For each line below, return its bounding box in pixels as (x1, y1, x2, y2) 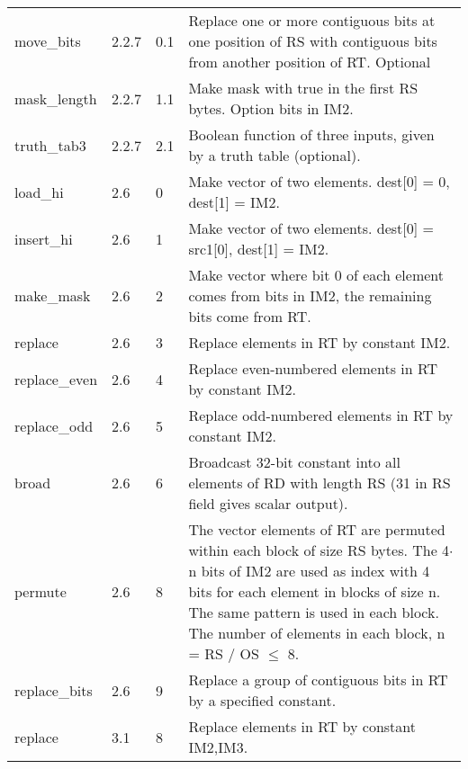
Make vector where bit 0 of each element (188, 264, 444, 285)
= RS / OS (188, 643, 259, 664)
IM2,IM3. (188, 737, 248, 757)
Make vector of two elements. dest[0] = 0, (188, 171, 450, 192)
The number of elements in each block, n (188, 622, 445, 643)
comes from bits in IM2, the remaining (188, 285, 432, 306)
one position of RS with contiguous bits (188, 31, 437, 51)
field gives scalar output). (188, 493, 348, 514)
